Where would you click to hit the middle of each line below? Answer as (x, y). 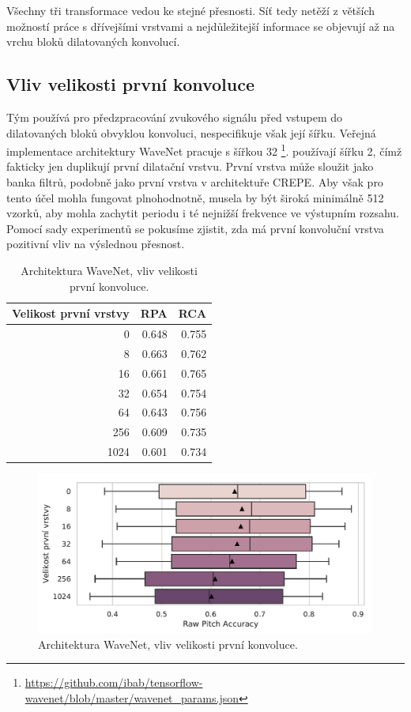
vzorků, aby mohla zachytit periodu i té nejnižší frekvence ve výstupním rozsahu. (203, 213)
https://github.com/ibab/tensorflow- (114, 682)
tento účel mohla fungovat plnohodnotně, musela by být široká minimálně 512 (195, 197)
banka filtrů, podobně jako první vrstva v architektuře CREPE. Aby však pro (195, 182)
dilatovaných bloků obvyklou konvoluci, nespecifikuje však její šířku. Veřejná (191, 132)
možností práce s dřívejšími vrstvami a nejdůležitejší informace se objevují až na (201, 26)
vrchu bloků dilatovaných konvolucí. (93, 41)
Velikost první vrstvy (71, 313)
